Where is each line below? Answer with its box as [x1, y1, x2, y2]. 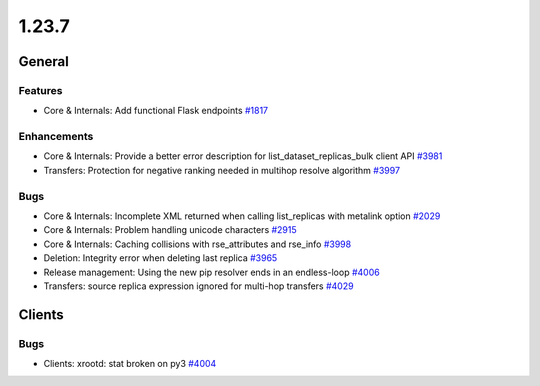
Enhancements [18, 130, 94, 144]
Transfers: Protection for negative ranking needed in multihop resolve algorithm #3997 [43, 164, 400, 176]
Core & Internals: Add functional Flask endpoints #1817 [43, 105, 269, 117]
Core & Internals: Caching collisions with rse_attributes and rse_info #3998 [43, 238, 352, 250]
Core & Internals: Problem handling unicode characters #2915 [43, 224, 297, 236]
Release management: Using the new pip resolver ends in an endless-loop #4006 [43, 266, 380, 278]
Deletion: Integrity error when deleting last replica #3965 [43, 252, 278, 264]
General [18, 53, 70, 70]
